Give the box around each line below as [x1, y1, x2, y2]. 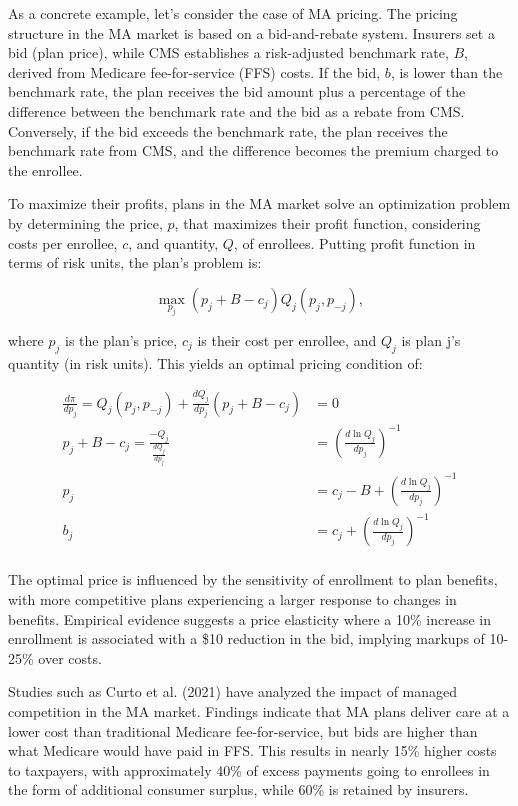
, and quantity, [128, 232, 219, 253]
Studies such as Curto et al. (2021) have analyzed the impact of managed [8, 681, 458, 702]
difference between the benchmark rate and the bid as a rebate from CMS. [8, 100, 465, 121]
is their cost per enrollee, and [197, 329, 377, 350]
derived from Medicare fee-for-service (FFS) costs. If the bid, [8, 61, 381, 82]
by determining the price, [8, 212, 163, 233]
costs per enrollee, [8, 232, 118, 253]
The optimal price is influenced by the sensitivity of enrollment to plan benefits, [8, 569, 498, 590]
